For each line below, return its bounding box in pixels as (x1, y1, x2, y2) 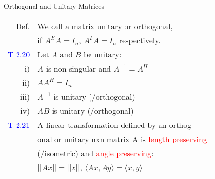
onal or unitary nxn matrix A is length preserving (37, 133, 207, 144)
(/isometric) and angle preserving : (37, 147, 154, 159)
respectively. (119, 34, 161, 46)
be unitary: (83, 48, 122, 60)
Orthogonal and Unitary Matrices (4, 1, 104, 11)
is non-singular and (46, 62, 111, 74)
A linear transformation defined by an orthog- (37, 119, 194, 130)
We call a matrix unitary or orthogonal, (37, 20, 173, 32)
